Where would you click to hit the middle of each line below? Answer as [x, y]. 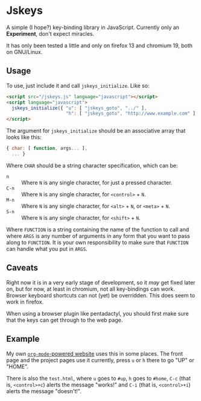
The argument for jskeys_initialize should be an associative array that [96, 131]
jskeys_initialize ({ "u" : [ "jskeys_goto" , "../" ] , [79, 108]
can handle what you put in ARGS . [47, 248]
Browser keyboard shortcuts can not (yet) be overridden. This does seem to [101, 295]
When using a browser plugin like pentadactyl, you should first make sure [97, 313]
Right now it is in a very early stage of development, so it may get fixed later [101, 282]
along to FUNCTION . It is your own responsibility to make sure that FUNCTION [97, 242]
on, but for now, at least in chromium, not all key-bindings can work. [91, 289]
